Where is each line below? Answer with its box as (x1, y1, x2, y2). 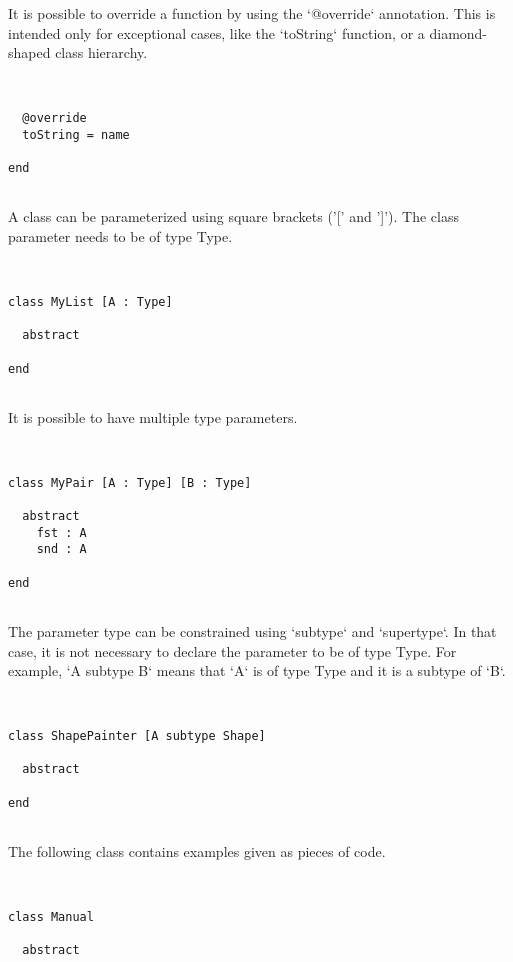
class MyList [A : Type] (8, 294, 173, 309)
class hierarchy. (55, 42, 148, 63)
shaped (8, 42, 51, 63)
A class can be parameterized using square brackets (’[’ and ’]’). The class (8, 206, 459, 227)
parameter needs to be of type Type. (8, 225, 233, 246)
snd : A (36, 542, 87, 557)
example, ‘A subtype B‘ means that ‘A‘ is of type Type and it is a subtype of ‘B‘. (8, 660, 506, 681)
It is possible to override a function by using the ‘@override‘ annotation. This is (8, 3, 496, 23)
